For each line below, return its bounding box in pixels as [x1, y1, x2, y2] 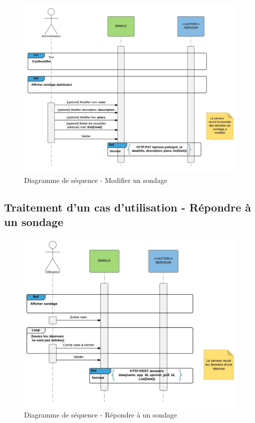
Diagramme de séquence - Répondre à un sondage [24, 409, 177, 419]
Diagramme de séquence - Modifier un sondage [24, 175, 167, 185]
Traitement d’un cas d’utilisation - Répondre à [4, 199, 251, 215]
